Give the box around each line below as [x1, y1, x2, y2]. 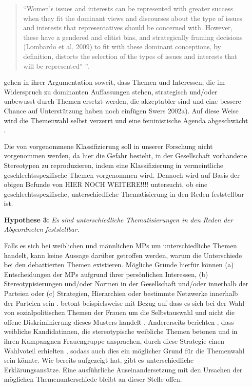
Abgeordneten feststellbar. [4, 224, 79, 234]
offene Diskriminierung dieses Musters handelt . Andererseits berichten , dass [4, 316, 234, 327]
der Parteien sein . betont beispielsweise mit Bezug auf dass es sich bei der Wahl [4, 297, 245, 308]
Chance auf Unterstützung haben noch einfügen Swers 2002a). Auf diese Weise [4, 105, 239, 115]
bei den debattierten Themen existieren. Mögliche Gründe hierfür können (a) [4, 259, 234, 270]
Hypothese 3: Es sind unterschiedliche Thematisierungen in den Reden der [4, 214, 233, 224]
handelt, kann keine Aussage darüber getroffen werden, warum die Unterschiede [4, 250, 242, 260]
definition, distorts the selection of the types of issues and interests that [23, 51, 237, 61]
